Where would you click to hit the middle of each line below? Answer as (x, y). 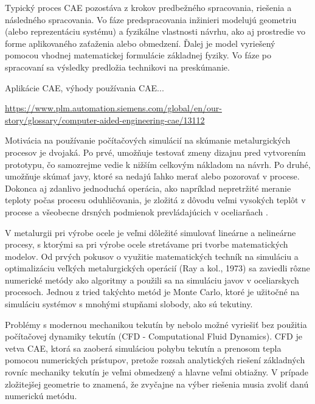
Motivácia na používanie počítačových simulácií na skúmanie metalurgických (148, 140)
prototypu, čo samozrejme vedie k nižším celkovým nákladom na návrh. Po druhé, (158, 164)
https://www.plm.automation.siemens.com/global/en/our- (113, 108)
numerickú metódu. (41, 396)
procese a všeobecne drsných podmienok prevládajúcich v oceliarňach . (137, 211)
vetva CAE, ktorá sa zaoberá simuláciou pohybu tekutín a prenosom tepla (143, 348)
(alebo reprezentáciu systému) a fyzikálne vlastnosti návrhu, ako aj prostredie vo (155, 31)
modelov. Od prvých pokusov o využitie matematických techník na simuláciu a (152, 256)
